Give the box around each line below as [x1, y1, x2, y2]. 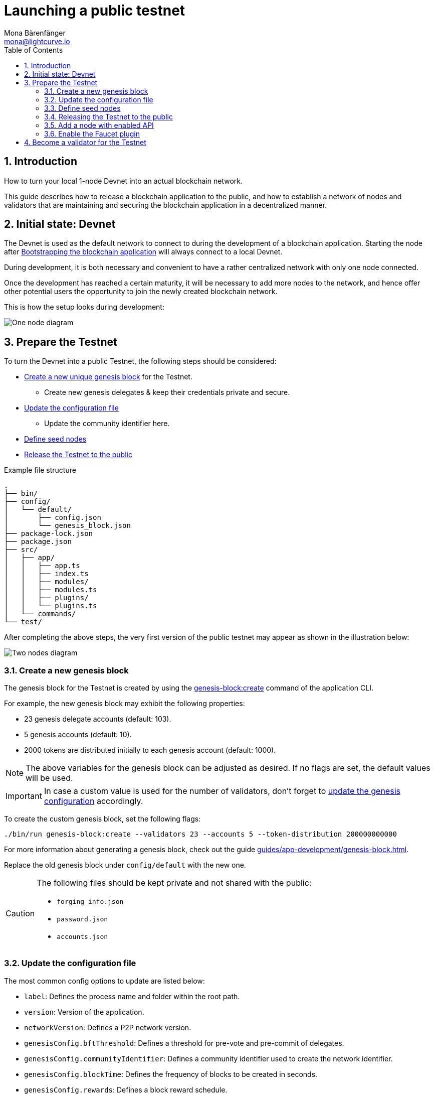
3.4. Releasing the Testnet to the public [44, 112, 173, 121]
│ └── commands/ [4, 610, 76, 618]
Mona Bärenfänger [4, 28, 66, 37]
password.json [57, 915, 108, 923]
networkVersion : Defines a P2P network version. [24, 1023, 191, 1032]
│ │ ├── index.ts [4, 570, 89, 578]
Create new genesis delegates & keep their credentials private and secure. [44, 388, 290, 397]
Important [6, 791, 42, 801]
